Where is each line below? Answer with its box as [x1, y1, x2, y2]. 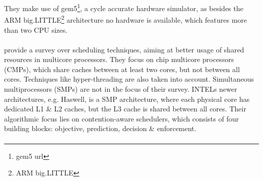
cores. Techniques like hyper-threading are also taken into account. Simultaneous [4, 74, 254, 84]
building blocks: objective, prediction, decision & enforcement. [4, 123, 197, 134]
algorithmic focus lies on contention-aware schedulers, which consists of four [4, 113, 239, 124]
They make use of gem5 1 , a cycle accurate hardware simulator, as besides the [4, 2, 243, 13]
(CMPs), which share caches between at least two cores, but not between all [4, 64, 240, 74]
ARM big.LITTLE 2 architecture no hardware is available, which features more [4, 13, 247, 25]
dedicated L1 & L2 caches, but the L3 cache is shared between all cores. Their [4, 103, 246, 114]
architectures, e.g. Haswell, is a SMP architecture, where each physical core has [4, 93, 250, 104]
